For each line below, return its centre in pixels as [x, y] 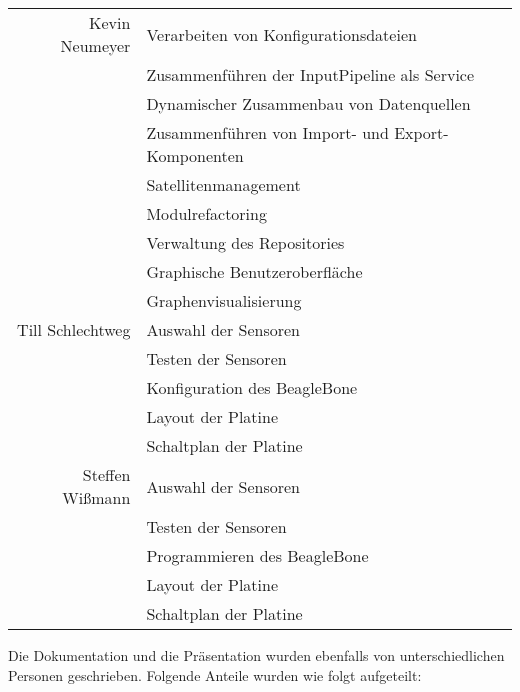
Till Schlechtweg [74, 329]
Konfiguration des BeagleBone [252, 387]
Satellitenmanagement [223, 184]
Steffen [106, 474]
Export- [421, 132]
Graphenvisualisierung [224, 300]
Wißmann [96, 497]
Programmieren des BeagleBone [257, 555]
